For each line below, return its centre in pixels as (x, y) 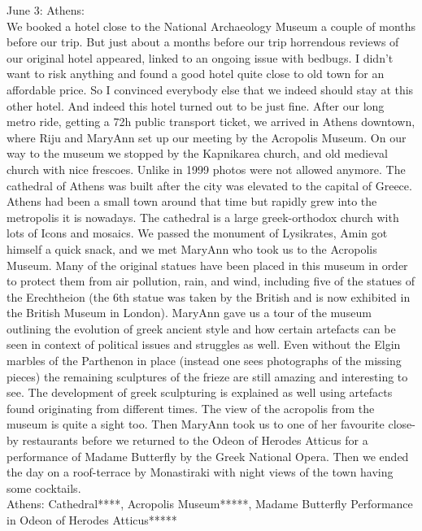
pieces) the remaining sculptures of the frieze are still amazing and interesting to (207, 376)
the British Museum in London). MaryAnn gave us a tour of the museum (189, 313)
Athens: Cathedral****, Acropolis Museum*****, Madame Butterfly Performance (210, 504)
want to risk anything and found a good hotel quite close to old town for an (196, 74)
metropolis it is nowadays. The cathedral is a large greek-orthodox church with (203, 217)
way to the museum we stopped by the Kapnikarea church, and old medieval (197, 153)
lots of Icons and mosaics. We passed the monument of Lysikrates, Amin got (197, 233)
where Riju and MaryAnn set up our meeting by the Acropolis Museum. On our (207, 137)
